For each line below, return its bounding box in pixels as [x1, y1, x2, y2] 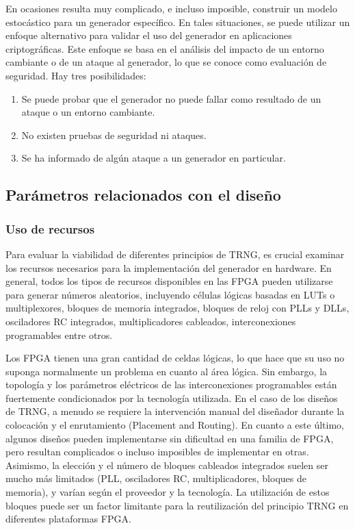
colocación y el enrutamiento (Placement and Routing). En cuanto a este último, [5, 418, 344, 432]
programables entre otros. [5, 327, 113, 342]
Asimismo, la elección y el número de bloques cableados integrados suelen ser [5, 457, 328, 472]
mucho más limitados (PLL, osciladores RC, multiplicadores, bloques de [5, 471, 306, 485]
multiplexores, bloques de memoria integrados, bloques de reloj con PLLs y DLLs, [5, 301, 350, 315]
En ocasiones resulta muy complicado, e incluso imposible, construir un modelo [5, 1, 337, 15]
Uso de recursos [5, 220, 95, 237]
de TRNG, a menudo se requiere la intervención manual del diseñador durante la [5, 404, 345, 418]
